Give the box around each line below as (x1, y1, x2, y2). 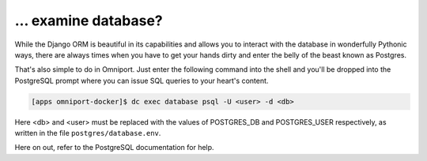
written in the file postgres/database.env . (14, 129, 161, 138)
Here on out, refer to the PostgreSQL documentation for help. (14, 143, 214, 152)
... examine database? (14, 12, 164, 29)
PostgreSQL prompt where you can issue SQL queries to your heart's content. (14, 76, 269, 85)
